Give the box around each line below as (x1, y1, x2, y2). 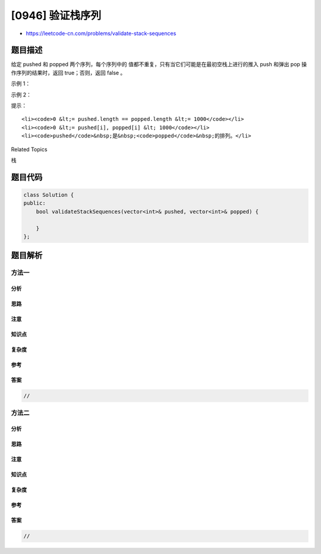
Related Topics (11, 146, 48, 153)
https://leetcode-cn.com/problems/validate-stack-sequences (26, 30, 177, 37)
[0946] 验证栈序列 (11, 9, 101, 22)
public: (23, 200, 46, 206)
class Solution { (23, 191, 74, 198)
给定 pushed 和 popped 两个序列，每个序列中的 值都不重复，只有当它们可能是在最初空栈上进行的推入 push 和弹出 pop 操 (11, 61, 307, 68)
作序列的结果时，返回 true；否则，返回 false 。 (11, 69, 126, 76)
